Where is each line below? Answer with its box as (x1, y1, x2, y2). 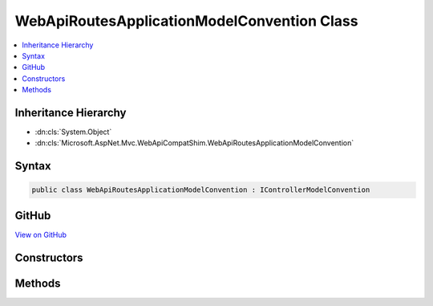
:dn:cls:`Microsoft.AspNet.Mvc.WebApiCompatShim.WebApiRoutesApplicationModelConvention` (34, 138, 354, 148)
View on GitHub (14, 230, 67, 239)
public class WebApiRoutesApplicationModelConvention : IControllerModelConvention (31, 186, 370, 194)
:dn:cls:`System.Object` (34, 127, 112, 137)
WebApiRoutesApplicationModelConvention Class (14, 12, 358, 30)
